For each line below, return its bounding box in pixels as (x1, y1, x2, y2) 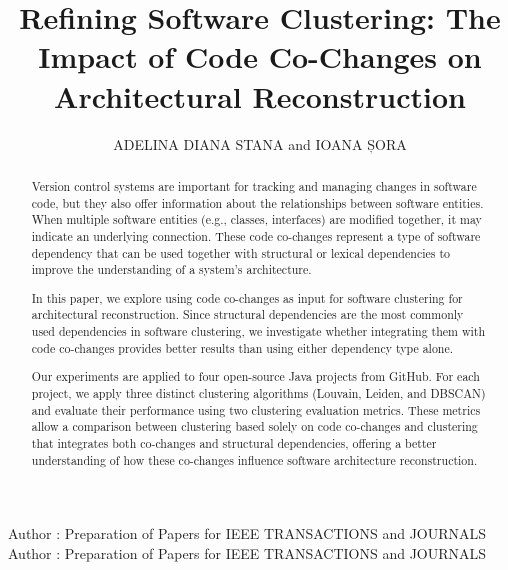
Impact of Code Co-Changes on (38, 36, 482, 77)
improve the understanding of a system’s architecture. (31, 261, 312, 278)
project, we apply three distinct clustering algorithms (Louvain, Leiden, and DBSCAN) (31, 384, 486, 401)
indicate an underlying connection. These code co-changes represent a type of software (31, 227, 481, 244)
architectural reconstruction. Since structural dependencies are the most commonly (31, 306, 464, 323)
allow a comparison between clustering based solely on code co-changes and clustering (31, 418, 478, 435)
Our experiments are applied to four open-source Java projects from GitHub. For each (31, 368, 480, 385)
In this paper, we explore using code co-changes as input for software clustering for (31, 289, 463, 306)
